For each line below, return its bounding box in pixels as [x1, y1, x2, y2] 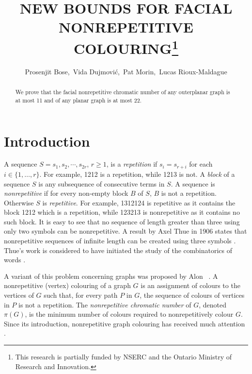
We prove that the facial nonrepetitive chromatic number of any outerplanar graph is [15, 88, 230, 96]
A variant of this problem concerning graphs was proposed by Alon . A [4, 271, 218, 281]
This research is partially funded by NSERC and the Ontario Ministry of [15, 352, 232, 362]
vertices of [4, 290, 34, 300]
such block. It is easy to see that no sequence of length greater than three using [4, 216, 240, 226]
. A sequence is [171, 178, 215, 188]
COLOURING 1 [73, 36, 179, 58]
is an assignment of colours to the [141, 280, 240, 290]
